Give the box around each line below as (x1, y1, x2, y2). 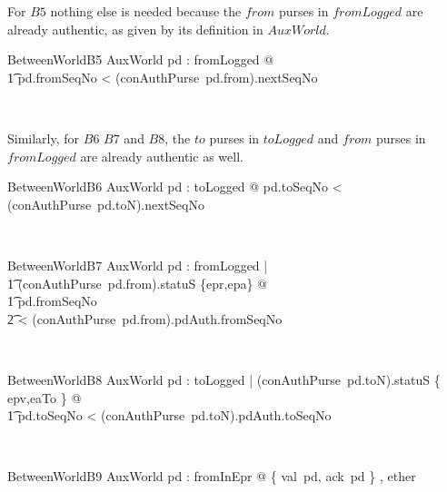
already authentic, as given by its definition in (7, 19, 263, 38)
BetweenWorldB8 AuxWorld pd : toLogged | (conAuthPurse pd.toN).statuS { (7, 369, 441, 389)
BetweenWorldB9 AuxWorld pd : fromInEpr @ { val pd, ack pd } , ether (7, 467, 416, 486)
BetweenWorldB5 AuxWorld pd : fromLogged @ (7, 50, 274, 69)
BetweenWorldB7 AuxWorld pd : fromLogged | (7, 255, 268, 274)
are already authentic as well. (80, 146, 243, 165)
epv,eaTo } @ (7, 388, 82, 407)
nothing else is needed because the (50, 2, 242, 20)
